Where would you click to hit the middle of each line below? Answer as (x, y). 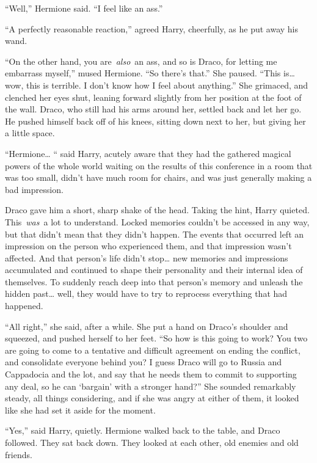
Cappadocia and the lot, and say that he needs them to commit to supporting (151, 374)
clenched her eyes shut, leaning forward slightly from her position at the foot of (153, 97)
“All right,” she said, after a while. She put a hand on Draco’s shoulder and (147, 326)
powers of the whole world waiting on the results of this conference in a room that (159, 165)
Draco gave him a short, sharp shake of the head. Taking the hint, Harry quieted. (157, 210)
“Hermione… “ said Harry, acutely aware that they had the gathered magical (148, 153)
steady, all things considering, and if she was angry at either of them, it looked (152, 398)
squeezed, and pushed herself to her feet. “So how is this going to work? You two (156, 338)
